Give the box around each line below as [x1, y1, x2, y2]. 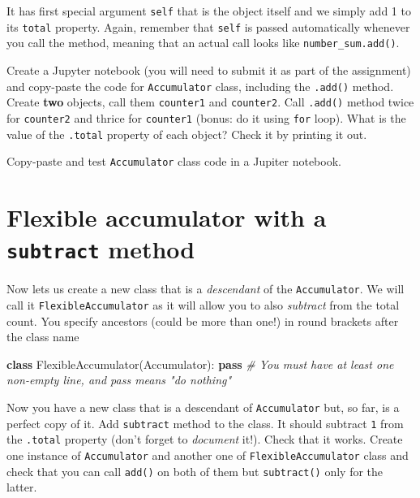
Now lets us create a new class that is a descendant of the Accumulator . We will [6, 280, 405, 297]
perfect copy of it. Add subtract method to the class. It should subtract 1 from [6, 414, 404, 431]
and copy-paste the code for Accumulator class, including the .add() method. [6, 77, 394, 94]
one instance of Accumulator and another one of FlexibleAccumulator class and [6, 446, 409, 463]
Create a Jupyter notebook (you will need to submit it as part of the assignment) [6, 61, 411, 78]
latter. [6, 479, 37, 496]
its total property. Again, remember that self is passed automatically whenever [6, 18, 410, 35]
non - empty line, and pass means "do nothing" [6, 371, 232, 388]
